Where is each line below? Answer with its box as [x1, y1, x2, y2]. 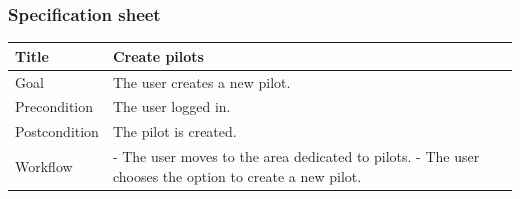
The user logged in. [112, 96, 231, 117]
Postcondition [15, 121, 99, 142]
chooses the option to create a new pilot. [112, 165, 362, 186]
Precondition [15, 96, 94, 117]
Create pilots [112, 45, 204, 66]
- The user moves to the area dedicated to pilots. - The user [112, 146, 480, 167]
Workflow [15, 155, 73, 176]
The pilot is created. [112, 121, 237, 142]
